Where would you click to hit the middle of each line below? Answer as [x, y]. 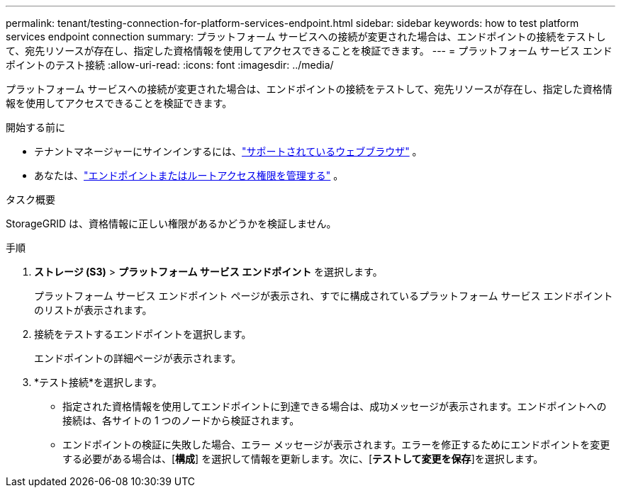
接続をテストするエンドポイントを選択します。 [143, 334]
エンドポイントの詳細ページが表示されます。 [138, 358]
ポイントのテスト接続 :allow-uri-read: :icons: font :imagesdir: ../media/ [170, 65]
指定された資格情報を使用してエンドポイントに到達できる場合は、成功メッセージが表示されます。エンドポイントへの [335, 406]
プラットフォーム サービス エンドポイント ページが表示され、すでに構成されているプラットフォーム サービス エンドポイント [324, 296]
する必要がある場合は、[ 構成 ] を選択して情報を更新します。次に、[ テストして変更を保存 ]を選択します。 [303, 459]
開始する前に [35, 127]
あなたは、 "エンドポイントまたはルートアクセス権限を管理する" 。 [189, 175]
